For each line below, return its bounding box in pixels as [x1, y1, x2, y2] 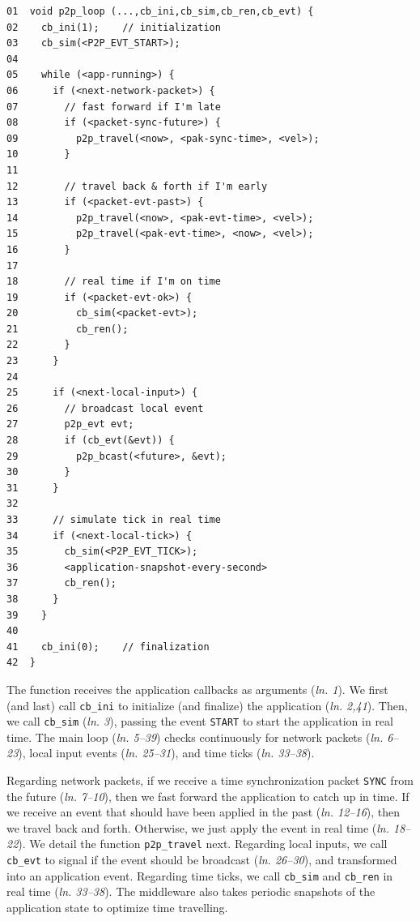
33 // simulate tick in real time [6, 514, 221, 525]
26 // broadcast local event [6, 402, 204, 414]
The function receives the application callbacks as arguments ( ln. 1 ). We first [6, 680, 388, 697]
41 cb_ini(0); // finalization [6, 640, 210, 653]
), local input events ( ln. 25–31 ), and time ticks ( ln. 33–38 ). [18, 744, 315, 761]
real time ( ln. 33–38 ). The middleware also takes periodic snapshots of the [6, 883, 375, 900]
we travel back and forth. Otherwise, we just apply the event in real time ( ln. [6, 819, 389, 836]
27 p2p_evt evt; [6, 418, 134, 431]
